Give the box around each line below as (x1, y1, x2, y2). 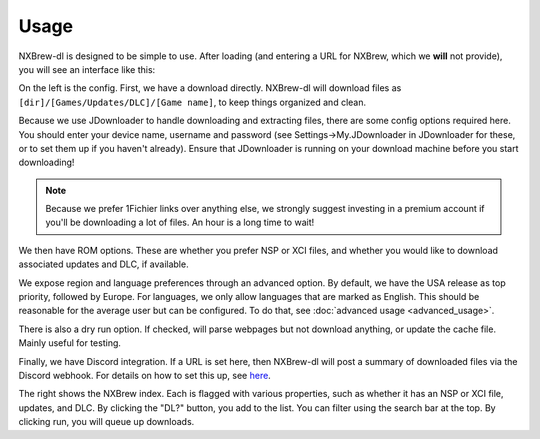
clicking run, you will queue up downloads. (18, 416, 195, 428)
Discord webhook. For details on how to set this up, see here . (18, 369, 272, 381)
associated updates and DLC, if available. (18, 258, 189, 270)
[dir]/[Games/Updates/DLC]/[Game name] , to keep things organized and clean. (18, 96, 367, 108)
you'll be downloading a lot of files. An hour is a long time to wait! (45, 216, 315, 229)
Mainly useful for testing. (18, 337, 122, 349)
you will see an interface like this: (18, 63, 156, 75)
